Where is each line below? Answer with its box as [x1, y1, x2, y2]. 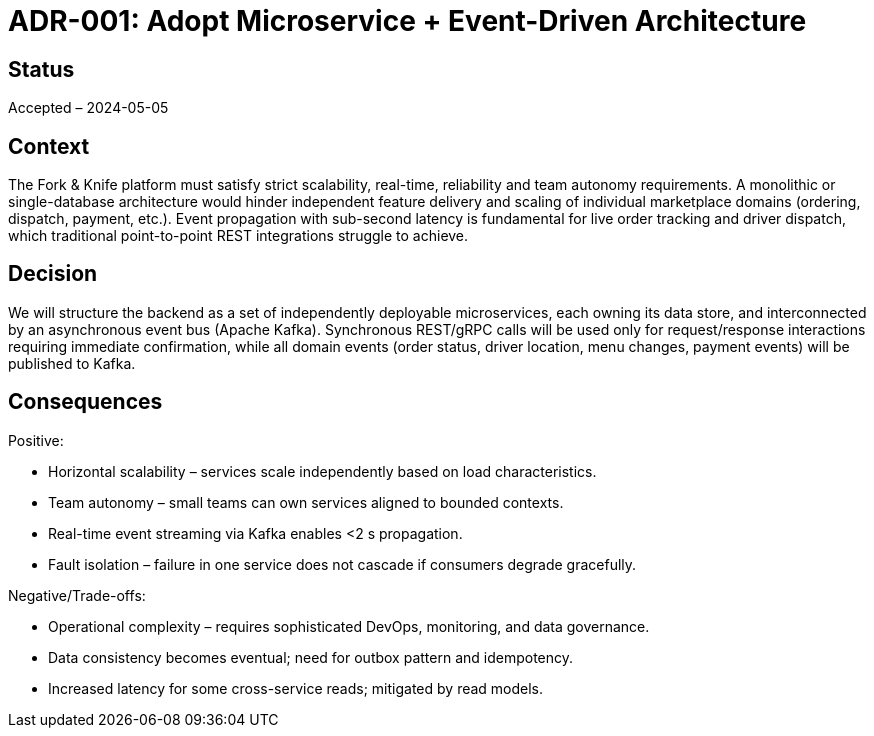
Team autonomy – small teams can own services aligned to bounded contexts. [48, 493, 564, 511]
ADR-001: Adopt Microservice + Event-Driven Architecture [8, 4, 807, 38]
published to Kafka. [8, 354, 136, 372]
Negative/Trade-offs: [8, 586, 146, 604]
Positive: [8, 431, 64, 449]
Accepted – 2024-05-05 [8, 99, 169, 117]
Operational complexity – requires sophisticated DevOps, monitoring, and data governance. [48, 617, 650, 635]
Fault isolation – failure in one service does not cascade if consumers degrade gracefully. [48, 555, 637, 573]
